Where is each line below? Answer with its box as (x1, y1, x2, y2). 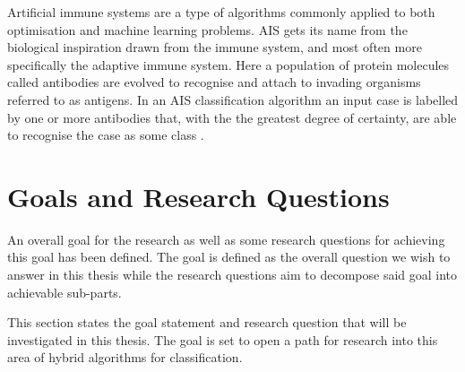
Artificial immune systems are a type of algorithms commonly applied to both (7, 3, 435, 21)
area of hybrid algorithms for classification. (7, 348, 243, 367)
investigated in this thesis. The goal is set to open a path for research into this (7, 330, 438, 349)
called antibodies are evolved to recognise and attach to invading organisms (7, 73, 421, 91)
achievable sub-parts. (7, 282, 122, 301)
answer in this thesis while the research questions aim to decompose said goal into (7, 265, 458, 284)
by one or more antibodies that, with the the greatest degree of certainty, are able (7, 108, 457, 126)
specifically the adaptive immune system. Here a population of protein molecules (7, 55, 450, 74)
